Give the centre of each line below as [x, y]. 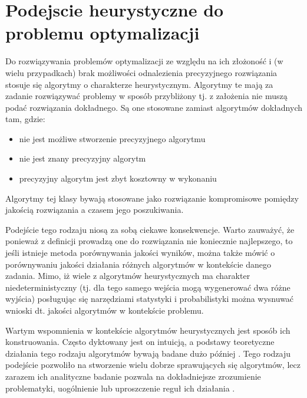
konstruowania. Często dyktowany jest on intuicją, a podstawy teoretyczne [140, 342]
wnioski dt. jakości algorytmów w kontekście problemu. [105, 310]
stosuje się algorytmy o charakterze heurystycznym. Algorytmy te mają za [139, 84]
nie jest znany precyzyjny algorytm [82, 158]
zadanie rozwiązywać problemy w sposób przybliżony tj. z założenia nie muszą [146, 96]
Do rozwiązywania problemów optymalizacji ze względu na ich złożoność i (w [144, 61]
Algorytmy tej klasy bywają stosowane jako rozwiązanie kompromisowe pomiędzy [152, 198]
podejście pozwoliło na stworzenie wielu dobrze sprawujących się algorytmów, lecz [153, 365]
